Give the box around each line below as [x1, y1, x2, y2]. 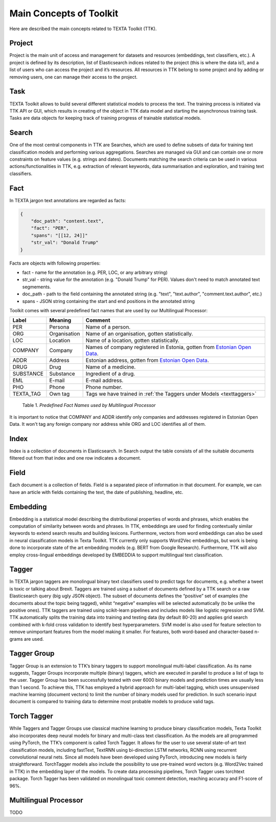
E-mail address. [85, 377, 124, 384]
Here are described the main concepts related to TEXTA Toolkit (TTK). [9, 26, 157, 32]
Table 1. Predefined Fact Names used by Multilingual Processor [22, 402, 156, 408]
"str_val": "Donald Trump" [31, 240, 99, 246]
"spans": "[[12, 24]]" [31, 232, 88, 238]
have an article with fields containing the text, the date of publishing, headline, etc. [9, 489, 183, 495]
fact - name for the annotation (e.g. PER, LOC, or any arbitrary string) [22, 269, 168, 275]
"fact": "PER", [31, 225, 69, 231]
